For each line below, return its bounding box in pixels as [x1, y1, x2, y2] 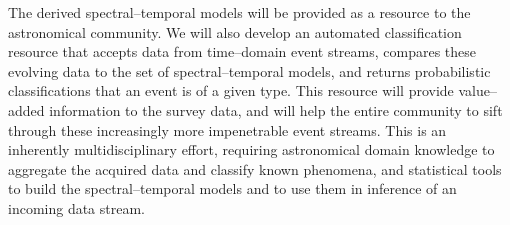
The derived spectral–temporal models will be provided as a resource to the [8, 2, 471, 22]
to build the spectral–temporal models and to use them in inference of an [8, 178, 457, 199]
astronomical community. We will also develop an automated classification [8, 21, 462, 42]
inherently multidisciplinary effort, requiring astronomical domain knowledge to [8, 139, 495, 160]
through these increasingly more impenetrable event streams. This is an [8, 119, 447, 140]
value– [458, 80, 497, 101]
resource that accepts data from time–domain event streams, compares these [8, 41, 477, 62]
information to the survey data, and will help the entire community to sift [49, 99, 503, 120]
